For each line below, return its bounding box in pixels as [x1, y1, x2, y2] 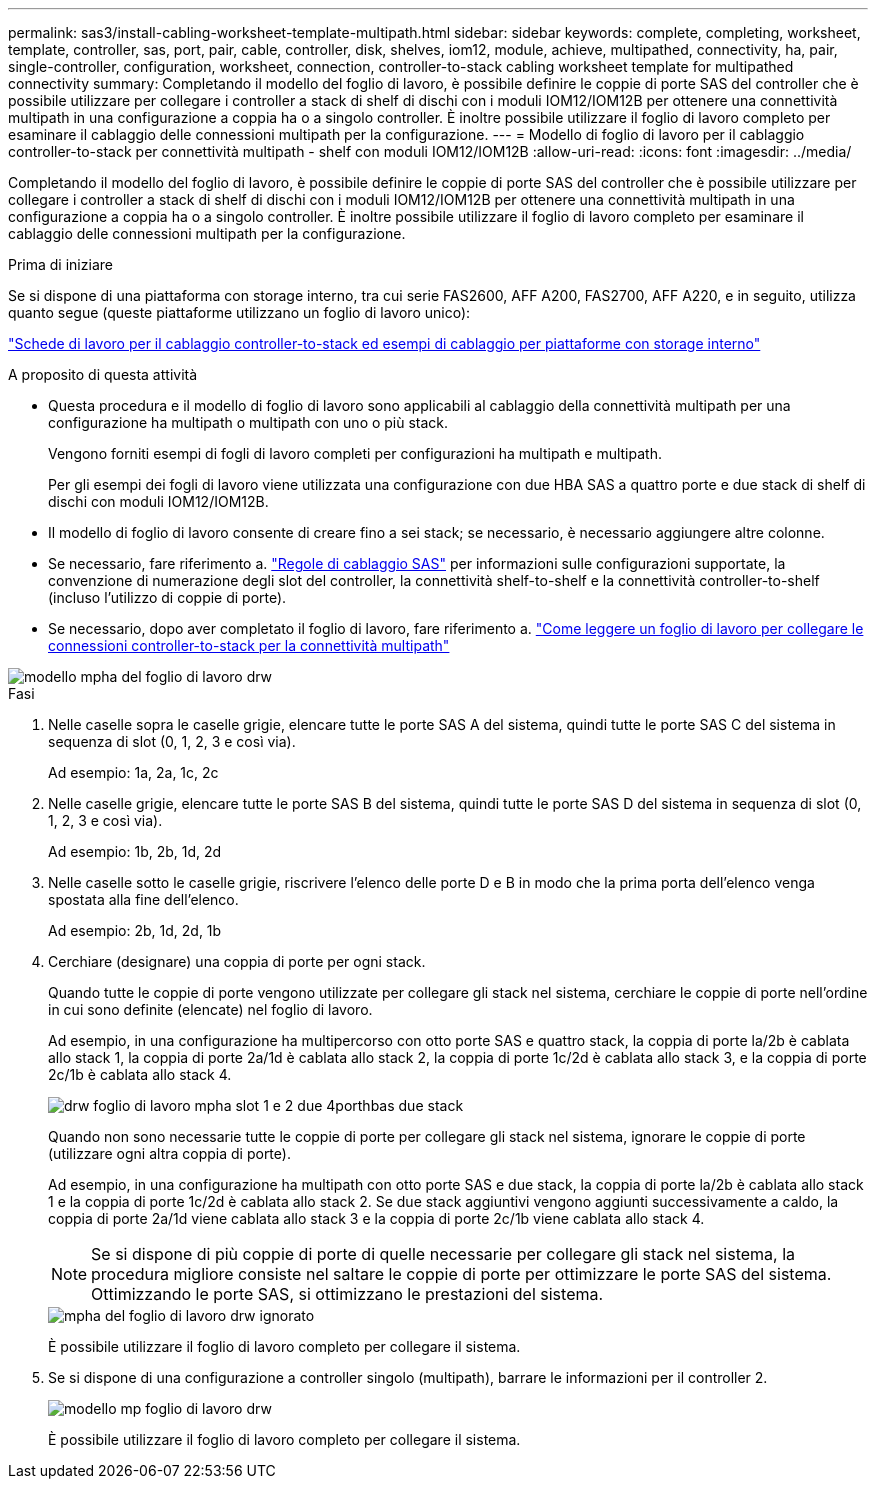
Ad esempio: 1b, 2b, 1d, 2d [48, 843, 222, 860]
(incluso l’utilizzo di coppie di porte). [48, 589, 287, 606]
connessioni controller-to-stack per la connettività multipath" [48, 637, 450, 654]
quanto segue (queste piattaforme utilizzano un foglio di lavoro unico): [8, 304, 471, 321]
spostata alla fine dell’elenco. [48, 891, 239, 908]
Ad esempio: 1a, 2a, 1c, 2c [48, 764, 219, 781]
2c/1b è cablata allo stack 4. [48, 1066, 232, 1083]
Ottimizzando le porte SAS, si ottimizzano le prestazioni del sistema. [91, 1284, 604, 1304]
